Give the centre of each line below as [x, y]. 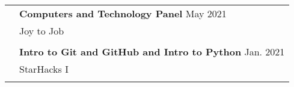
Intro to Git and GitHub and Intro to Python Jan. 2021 [152, 52]
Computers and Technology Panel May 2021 [123, 13]
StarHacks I [44, 69]
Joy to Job [42, 31]
